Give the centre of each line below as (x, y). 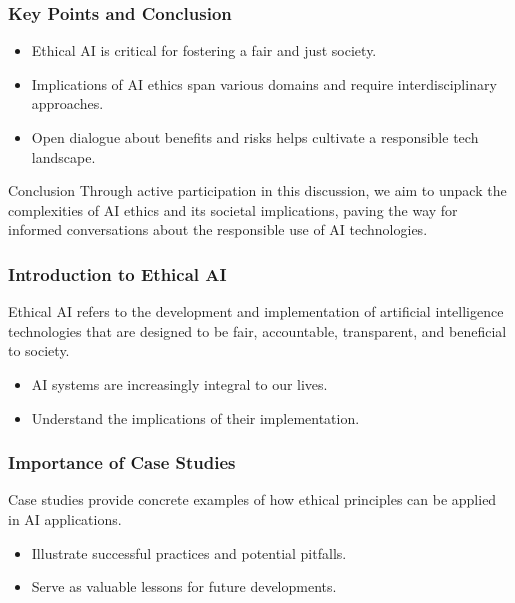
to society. (39, 350)
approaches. (67, 103)
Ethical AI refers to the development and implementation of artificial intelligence (256, 311)
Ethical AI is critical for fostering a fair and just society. (204, 50)
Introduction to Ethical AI (117, 273)
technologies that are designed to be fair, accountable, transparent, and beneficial (257, 330)
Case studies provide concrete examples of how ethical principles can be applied (252, 499)
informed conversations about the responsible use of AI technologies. (218, 229)
